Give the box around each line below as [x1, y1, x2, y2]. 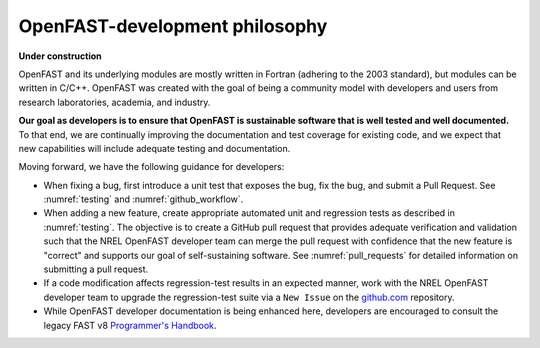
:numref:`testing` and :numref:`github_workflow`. [43, 193, 244, 205]
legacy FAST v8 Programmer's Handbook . [43, 319, 217, 331]
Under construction [18, 50, 102, 62]
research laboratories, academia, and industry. [18, 96, 211, 108]
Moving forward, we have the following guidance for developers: [18, 161, 285, 173]
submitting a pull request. [43, 263, 149, 275]
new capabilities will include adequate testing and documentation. [18, 142, 291, 154]
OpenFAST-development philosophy [18, 15, 328, 37]
